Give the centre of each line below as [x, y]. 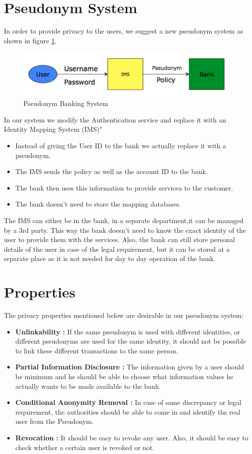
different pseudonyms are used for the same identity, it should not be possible [131, 341]
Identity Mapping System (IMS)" [53, 129]
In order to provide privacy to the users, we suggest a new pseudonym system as [124, 31]
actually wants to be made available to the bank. [88, 386]
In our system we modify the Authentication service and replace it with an [115, 119]
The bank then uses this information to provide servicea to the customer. [124, 187]
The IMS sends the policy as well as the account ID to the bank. [111, 171]
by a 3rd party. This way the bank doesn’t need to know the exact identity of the [125, 230]
